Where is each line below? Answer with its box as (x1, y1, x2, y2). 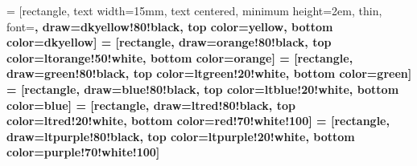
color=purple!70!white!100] (6, 144, 160, 160)
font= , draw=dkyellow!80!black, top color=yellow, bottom (6, 18, 333, 34)
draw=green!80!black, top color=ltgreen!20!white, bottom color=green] (6, 65, 412, 82)
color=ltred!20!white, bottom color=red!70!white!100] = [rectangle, (6, 112, 390, 129)
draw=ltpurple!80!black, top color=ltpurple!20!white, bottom (6, 128, 355, 144)
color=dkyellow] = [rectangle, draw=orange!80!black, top (6, 34, 332, 51)
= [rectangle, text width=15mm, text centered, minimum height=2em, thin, (6, 2, 382, 18)
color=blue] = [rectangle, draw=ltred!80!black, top (6, 96, 295, 113)
